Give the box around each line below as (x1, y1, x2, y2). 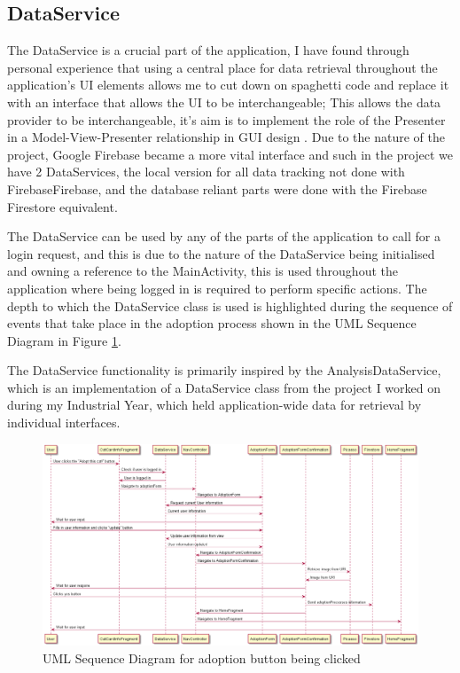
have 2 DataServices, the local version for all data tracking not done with (7, 162, 405, 181)
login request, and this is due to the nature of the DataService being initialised (7, 244, 435, 262)
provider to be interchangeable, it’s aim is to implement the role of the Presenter (7, 110, 446, 129)
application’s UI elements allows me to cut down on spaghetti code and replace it (7, 75, 449, 94)
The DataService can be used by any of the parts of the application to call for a (7, 227, 441, 246)
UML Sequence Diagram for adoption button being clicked (43, 648, 361, 667)
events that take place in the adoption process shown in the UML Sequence (7, 314, 417, 333)
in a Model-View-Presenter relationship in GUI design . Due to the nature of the (7, 128, 445, 146)
